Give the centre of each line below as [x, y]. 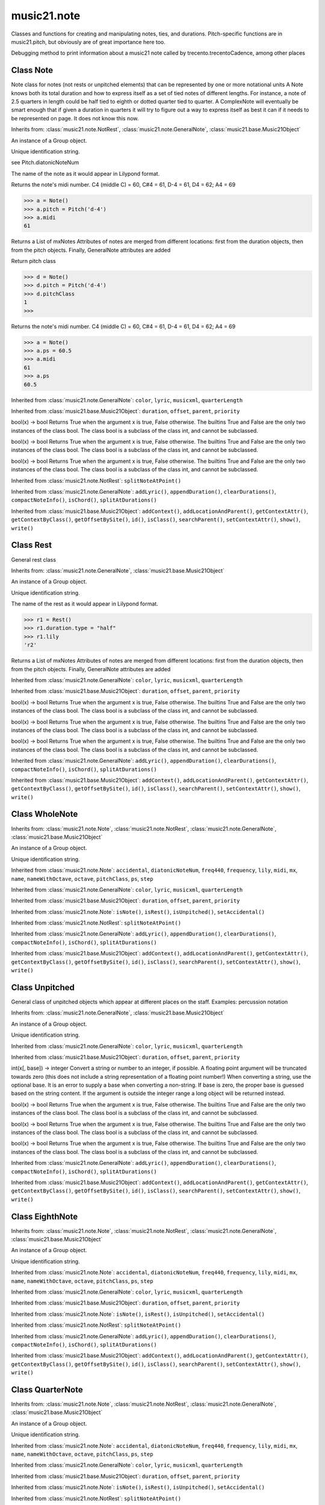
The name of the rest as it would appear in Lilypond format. [85, 604]
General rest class [34, 559]
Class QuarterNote [47, 1390]
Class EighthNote [45, 1216]
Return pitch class [34, 261]
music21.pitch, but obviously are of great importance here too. [88, 42]
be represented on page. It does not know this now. [75, 118]
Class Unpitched [43, 987]
